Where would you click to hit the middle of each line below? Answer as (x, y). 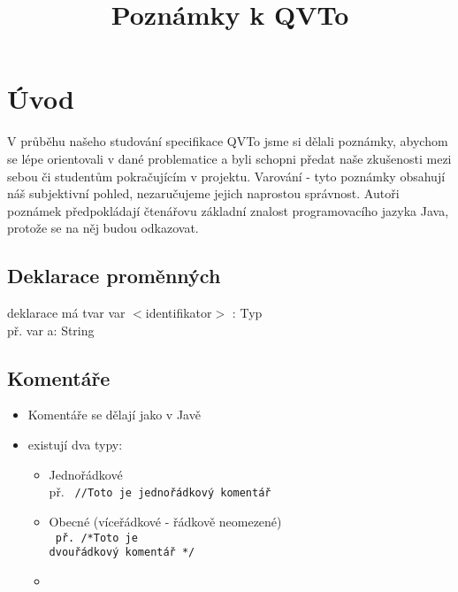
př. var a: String (51, 330)
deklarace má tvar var (66, 313)
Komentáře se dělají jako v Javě (114, 415)
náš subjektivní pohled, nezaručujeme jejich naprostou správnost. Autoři (203, 193)
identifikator (179, 313)
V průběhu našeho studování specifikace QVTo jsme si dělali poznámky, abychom (228, 141)
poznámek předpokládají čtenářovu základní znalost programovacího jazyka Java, (228, 210)
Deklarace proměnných (114, 276)
